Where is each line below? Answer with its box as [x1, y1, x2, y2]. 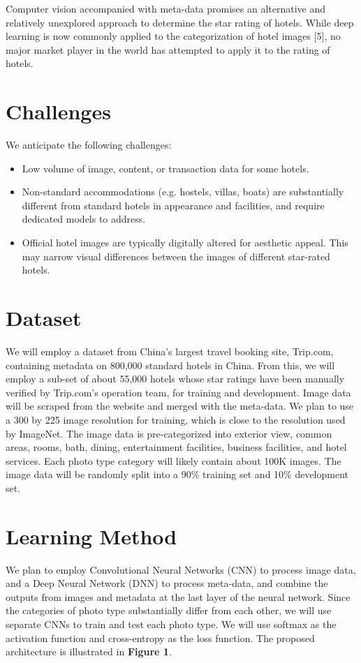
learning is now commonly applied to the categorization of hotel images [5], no [6, 29, 341, 43]
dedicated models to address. [22, 211, 146, 226]
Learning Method [6, 521, 177, 550]
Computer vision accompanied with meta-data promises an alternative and [6, 1, 326, 15]
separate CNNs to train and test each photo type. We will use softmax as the [6, 617, 337, 631]
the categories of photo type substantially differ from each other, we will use [6, 603, 332, 618]
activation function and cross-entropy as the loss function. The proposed [6, 630, 315, 645]
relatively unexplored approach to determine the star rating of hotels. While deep [6, 15, 354, 29]
